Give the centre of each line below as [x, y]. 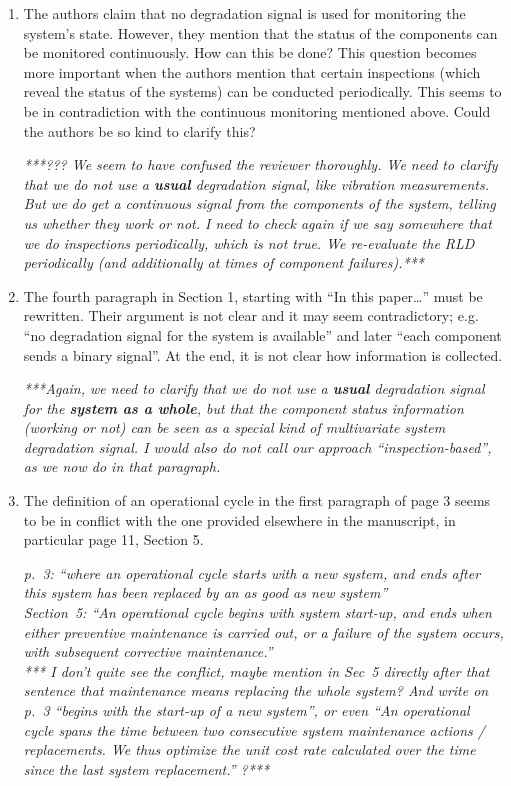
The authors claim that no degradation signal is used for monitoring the [244, 13]
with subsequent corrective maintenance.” [148, 651]
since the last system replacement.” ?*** [146, 768]
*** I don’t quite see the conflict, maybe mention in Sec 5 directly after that [256, 670]
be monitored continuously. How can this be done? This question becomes [250, 52]
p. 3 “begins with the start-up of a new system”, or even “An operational [246, 710]
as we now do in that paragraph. [122, 466]
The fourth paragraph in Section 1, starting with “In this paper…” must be [253, 295]
